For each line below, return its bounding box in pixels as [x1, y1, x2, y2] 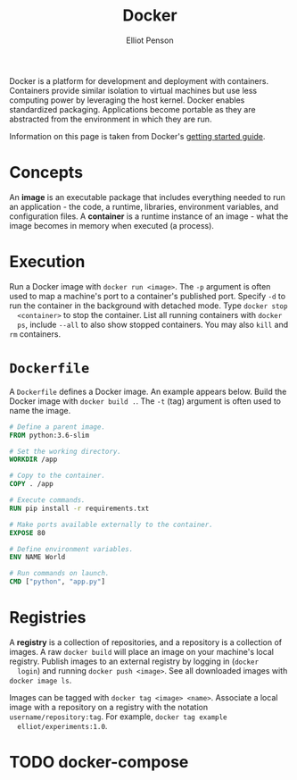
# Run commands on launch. [9, 569, 110, 578]
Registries [9, 608, 87, 628]
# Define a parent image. [9, 422, 105, 432]
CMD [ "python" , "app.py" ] [9, 577, 105, 586]
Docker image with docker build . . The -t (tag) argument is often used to [9, 395, 282, 407]
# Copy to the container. [9, 471, 105, 481]
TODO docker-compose [9, 752, 189, 773]
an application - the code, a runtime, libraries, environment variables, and [9, 201, 279, 212]
